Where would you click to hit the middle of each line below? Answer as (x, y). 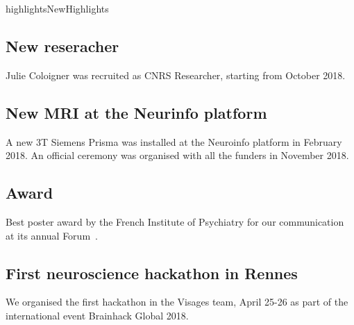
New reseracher (62, 45)
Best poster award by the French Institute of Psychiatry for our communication (175, 221)
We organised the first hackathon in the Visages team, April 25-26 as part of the (177, 302)
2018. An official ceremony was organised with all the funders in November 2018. (177, 155)
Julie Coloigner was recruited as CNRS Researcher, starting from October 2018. (176, 75)
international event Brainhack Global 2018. (97, 315)
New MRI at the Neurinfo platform (136, 112)
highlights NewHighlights (57, 8)
